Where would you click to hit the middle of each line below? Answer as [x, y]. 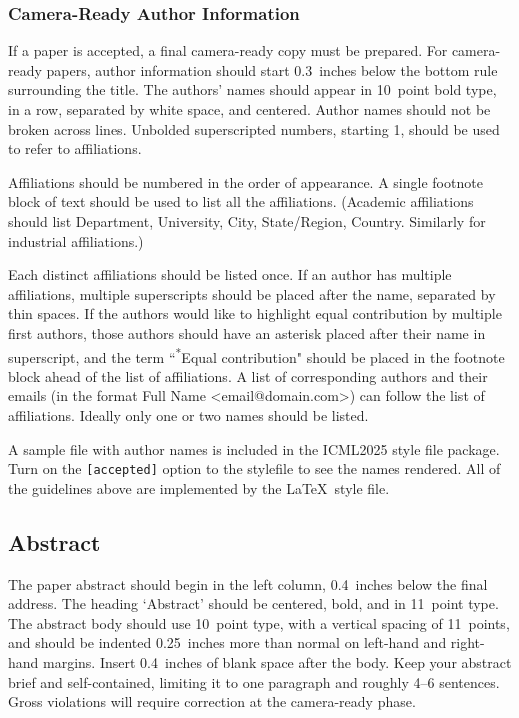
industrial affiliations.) [76, 240]
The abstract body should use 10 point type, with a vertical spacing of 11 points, [259, 622]
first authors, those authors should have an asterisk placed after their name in [247, 332]
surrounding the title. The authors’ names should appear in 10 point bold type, [252, 89]
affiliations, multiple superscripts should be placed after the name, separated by [252, 293]
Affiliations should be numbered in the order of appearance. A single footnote [245, 181]
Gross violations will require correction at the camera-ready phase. [212, 701]
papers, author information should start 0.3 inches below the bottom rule [272, 69]
